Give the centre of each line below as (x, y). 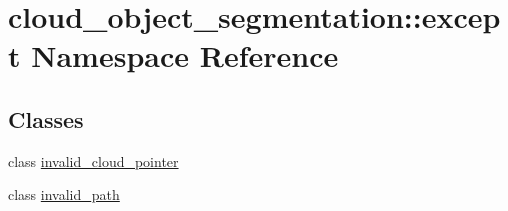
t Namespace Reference (173, 55)
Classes (46, 118)
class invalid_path (64, 194)
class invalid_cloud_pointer (93, 160)
